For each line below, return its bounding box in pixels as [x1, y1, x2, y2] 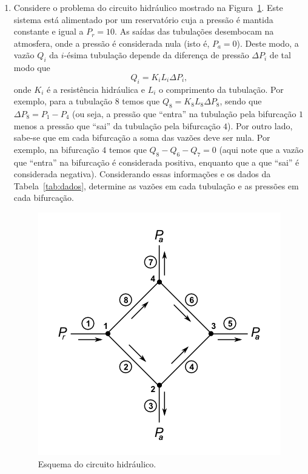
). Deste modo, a [236, 36, 299, 49]
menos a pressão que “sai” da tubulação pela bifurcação [13, 119, 221, 132]
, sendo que [219, 95, 262, 107]
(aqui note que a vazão [219, 143, 304, 155]
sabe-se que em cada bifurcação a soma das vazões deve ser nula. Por [13, 131, 270, 144]
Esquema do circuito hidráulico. [38, 457, 156, 470]
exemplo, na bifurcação [13, 143, 99, 155]
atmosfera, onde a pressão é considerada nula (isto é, [13, 36, 210, 49]
